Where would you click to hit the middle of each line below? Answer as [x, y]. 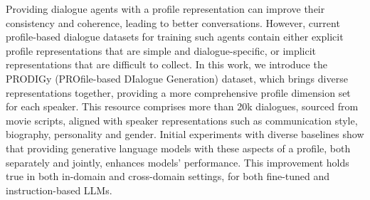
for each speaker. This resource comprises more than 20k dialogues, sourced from [182, 106]
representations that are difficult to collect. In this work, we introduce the [166, 64]
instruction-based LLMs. [59, 190]
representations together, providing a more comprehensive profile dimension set [178, 92]
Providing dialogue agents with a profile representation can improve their [165, 9]
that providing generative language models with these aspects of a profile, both [178, 148]
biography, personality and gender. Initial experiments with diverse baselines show [185, 134]
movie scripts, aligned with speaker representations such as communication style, [182, 120]
